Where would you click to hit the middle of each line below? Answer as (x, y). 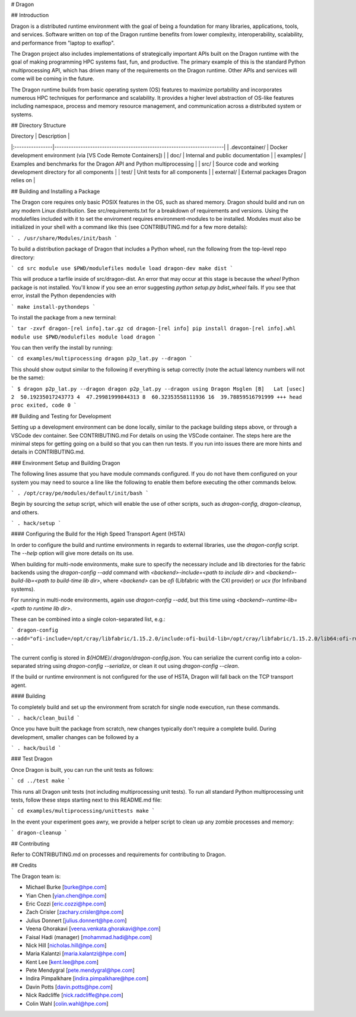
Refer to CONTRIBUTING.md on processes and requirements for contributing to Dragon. (119, 854)
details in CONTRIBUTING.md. (48, 452)
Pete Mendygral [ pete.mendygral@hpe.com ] (80, 970)
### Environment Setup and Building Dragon (66, 462)
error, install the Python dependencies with (63, 296)
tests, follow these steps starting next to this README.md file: (86, 800)
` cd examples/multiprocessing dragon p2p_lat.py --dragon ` (102, 359)
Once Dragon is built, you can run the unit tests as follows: (82, 769)
